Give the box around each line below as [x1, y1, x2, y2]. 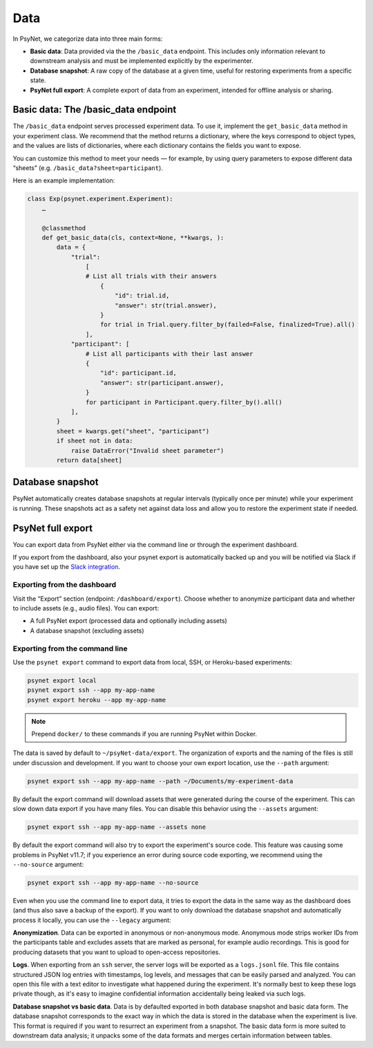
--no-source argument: [12, 860, 84, 868]
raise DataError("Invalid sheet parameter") [70, 447, 224, 454]
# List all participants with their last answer [85, 350, 254, 357]
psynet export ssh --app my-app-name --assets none [27, 823, 207, 831]
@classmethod [41, 224, 86, 232]
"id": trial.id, [114, 292, 170, 300]
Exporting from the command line [12, 644, 128, 653]
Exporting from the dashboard [12, 580, 117, 590]
